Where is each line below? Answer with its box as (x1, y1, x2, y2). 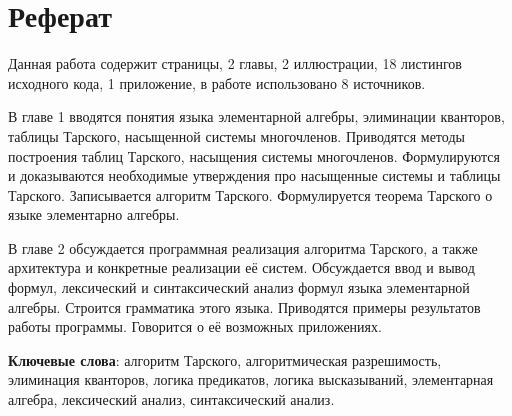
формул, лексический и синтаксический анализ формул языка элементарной (8, 277, 470, 298)
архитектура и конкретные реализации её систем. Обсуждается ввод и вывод (8, 257, 475, 278)
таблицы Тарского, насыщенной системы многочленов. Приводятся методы (8, 125, 465, 146)
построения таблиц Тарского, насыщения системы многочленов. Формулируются (8, 145, 500, 166)
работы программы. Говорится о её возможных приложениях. (8, 316, 382, 337)
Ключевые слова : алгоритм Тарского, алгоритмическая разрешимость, (8, 349, 442, 370)
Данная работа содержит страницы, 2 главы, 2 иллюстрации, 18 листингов (8, 53, 462, 74)
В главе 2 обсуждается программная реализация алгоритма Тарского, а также (8, 237, 478, 258)
